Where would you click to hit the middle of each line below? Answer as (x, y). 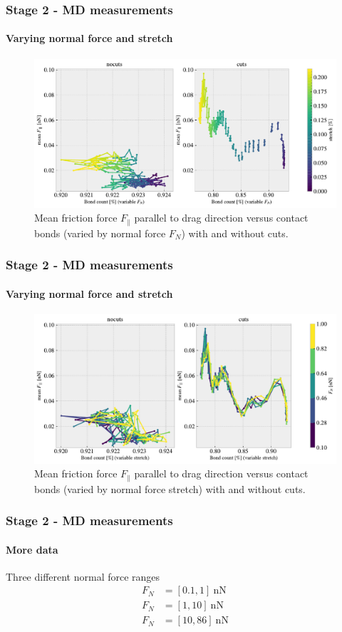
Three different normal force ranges (83, 576)
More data (32, 549)
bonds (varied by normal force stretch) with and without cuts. (170, 488)
